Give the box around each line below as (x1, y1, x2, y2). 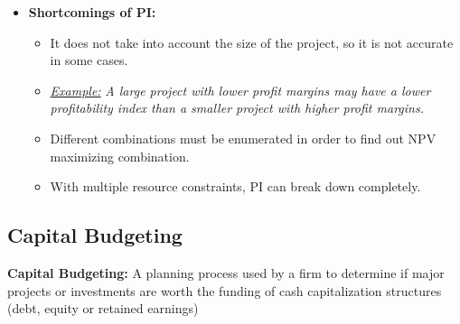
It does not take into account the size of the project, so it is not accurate (50, 32, 454, 51)
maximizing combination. (50, 146, 190, 165)
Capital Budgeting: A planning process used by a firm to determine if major (7, 263, 445, 282)
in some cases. (50, 51, 128, 69)
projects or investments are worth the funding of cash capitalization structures (7, 281, 442, 300)
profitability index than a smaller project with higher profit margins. (50, 98, 424, 117)
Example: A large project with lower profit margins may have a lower (50, 80, 431, 99)
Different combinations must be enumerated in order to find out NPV (50, 128, 437, 147)
